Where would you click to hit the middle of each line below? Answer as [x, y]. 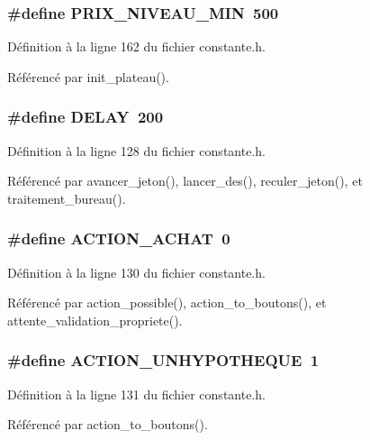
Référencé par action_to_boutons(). [108, 424]
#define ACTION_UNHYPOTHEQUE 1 [163, 360]
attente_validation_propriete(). [95, 320]
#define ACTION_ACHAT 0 [119, 238]
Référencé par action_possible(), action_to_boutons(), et [167, 302]
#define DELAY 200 [86, 117]
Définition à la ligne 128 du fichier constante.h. [136, 150]
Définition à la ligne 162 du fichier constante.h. [136, 46]
